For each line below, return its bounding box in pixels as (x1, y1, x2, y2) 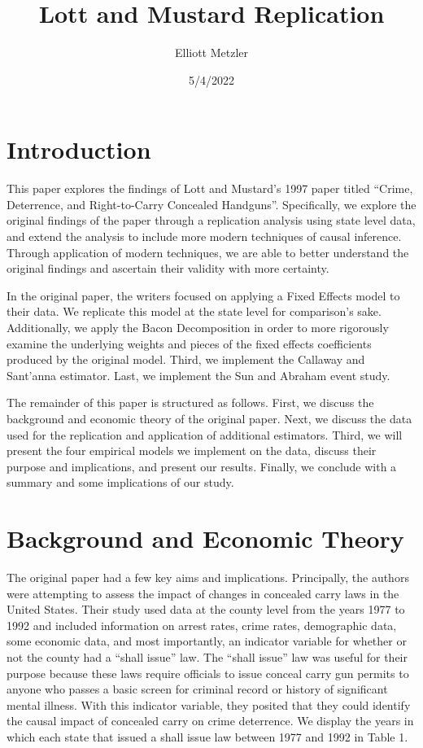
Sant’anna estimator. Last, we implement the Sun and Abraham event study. (7, 366, 390, 383)
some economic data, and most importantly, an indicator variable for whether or (7, 632, 407, 650)
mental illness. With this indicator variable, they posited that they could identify (7, 696, 411, 713)
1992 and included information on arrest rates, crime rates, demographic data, (7, 616, 397, 633)
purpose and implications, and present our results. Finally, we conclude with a (7, 457, 397, 475)
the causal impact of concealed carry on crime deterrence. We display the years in (7, 712, 414, 729)
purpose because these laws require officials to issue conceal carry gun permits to (7, 664, 409, 681)
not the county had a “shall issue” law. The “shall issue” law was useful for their (7, 649, 408, 666)
